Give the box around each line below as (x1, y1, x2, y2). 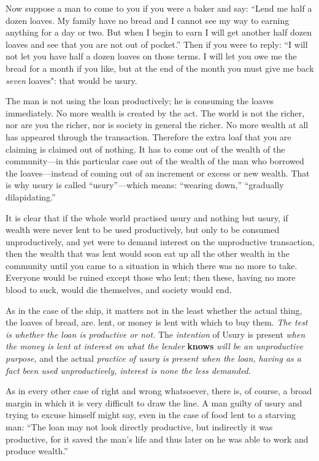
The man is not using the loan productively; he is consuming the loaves (6, 94, 274, 107)
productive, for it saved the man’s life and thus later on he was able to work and (6, 432, 309, 445)
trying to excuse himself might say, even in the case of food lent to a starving (6, 408, 296, 421)
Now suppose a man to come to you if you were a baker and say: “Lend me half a (6, 2, 312, 14)
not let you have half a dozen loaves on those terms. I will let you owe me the (6, 50, 297, 63)
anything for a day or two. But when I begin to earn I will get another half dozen (6, 26, 312, 39)
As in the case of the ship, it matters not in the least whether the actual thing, (6, 303, 302, 316)
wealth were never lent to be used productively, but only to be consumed (6, 223, 280, 236)
